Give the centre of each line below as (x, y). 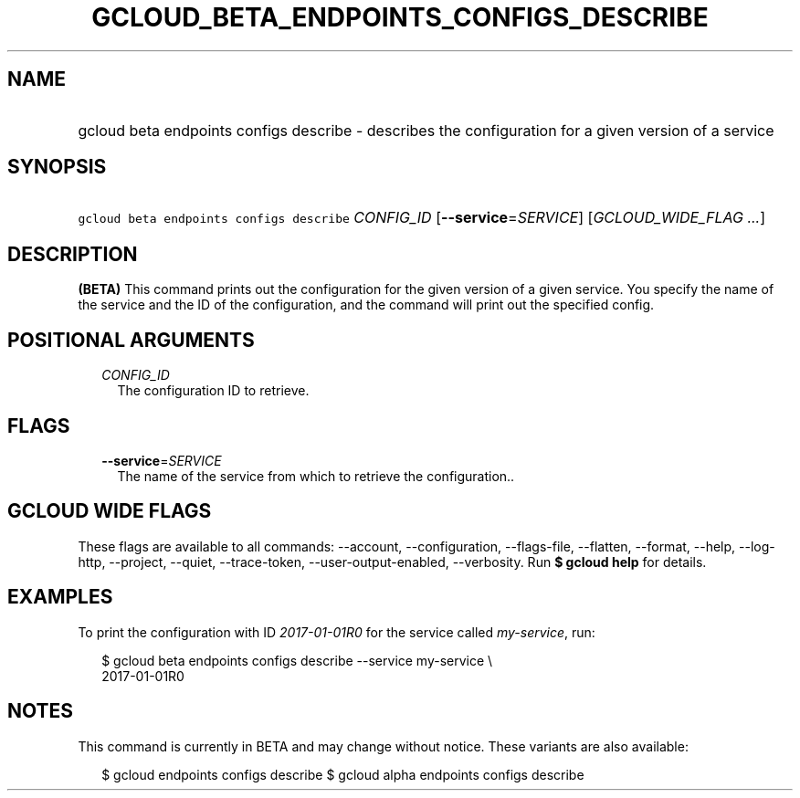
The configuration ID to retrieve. (213, 391)
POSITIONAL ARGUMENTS (131, 340)
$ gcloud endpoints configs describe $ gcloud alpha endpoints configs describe (343, 774)
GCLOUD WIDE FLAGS (110, 511)
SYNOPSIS (57, 167)
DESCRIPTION (73, 254)
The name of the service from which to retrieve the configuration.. (316, 476)
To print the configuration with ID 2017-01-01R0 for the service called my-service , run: (337, 632)
